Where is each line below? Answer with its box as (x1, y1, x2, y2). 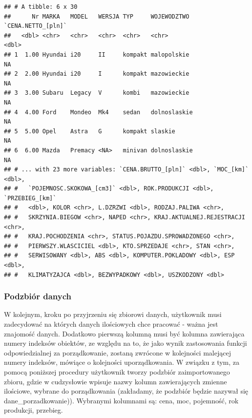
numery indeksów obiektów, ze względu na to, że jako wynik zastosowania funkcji (4, 338, 247, 348)
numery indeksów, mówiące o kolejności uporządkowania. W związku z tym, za (4, 357, 240, 367)
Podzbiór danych (4, 290, 71, 302)
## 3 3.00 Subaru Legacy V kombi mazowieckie (4, 89, 189, 97)
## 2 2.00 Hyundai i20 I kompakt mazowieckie (4, 70, 189, 78)
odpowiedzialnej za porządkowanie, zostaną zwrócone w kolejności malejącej (4, 347, 231, 357)
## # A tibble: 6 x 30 (4, 3, 78, 10)
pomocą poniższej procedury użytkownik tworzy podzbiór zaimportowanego (4, 367, 230, 376)
